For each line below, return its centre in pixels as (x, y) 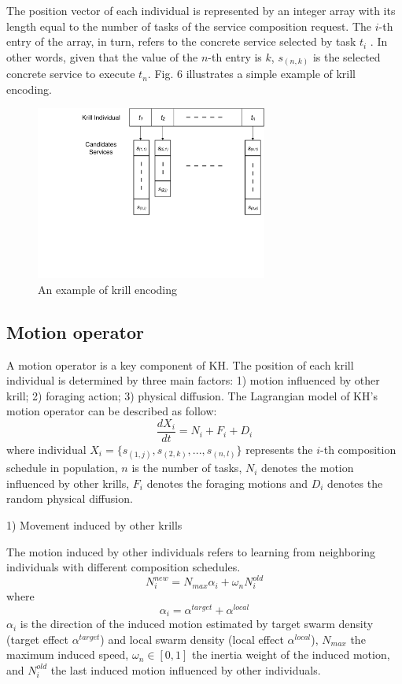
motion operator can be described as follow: (112, 411)
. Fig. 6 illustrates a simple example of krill (252, 74)
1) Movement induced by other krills (94, 525)
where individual (46, 450)
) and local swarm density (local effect (192, 639)
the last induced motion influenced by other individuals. (186, 669)
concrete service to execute (71, 74)
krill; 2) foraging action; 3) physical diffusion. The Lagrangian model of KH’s (192, 395)
